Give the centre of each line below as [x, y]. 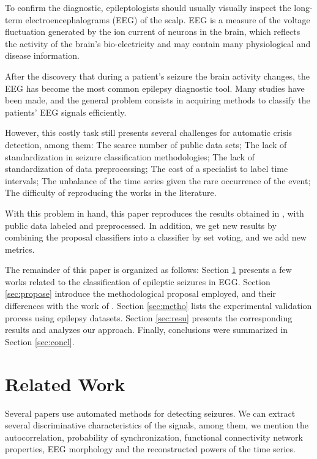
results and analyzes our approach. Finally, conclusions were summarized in [147, 330]
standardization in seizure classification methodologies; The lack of [130, 156]
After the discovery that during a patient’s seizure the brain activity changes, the [157, 76]
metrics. [20, 249]
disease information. [42, 55]
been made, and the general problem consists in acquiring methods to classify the [158, 100]
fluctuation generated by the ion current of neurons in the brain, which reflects [153, 32]
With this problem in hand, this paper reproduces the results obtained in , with [155, 213]
